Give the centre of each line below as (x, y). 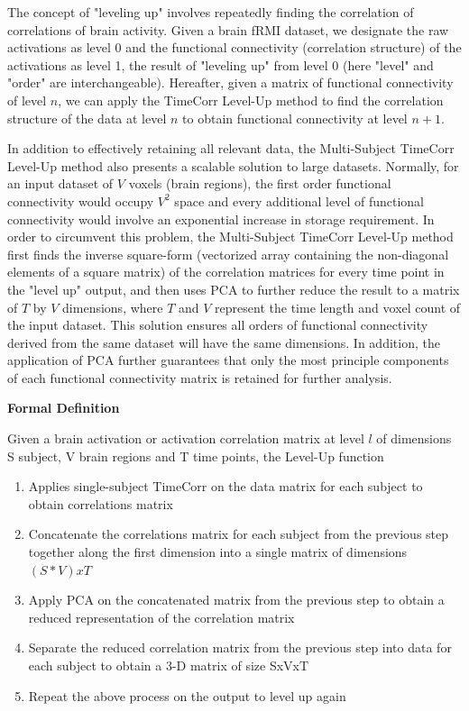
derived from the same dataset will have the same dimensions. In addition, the (224, 342)
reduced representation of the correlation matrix (161, 617)
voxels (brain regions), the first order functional (260, 183)
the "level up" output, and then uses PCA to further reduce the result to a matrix (234, 289)
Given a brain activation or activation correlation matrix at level (186, 438)
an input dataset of (60, 183)
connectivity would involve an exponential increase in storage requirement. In (221, 219)
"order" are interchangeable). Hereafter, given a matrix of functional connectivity (230, 82)
